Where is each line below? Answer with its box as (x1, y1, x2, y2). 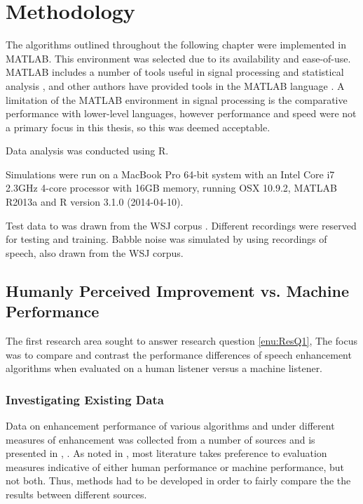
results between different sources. (6, 487, 147, 501)
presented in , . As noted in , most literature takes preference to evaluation (6, 446, 327, 460)
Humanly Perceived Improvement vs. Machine (6, 279, 349, 301)
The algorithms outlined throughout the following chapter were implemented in (6, 37, 346, 52)
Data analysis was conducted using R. (6, 143, 169, 158)
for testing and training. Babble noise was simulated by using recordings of (6, 232, 327, 246)
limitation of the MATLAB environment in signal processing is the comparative (6, 92, 348, 107)
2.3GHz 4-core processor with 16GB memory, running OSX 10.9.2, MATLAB (6, 180, 337, 195)
